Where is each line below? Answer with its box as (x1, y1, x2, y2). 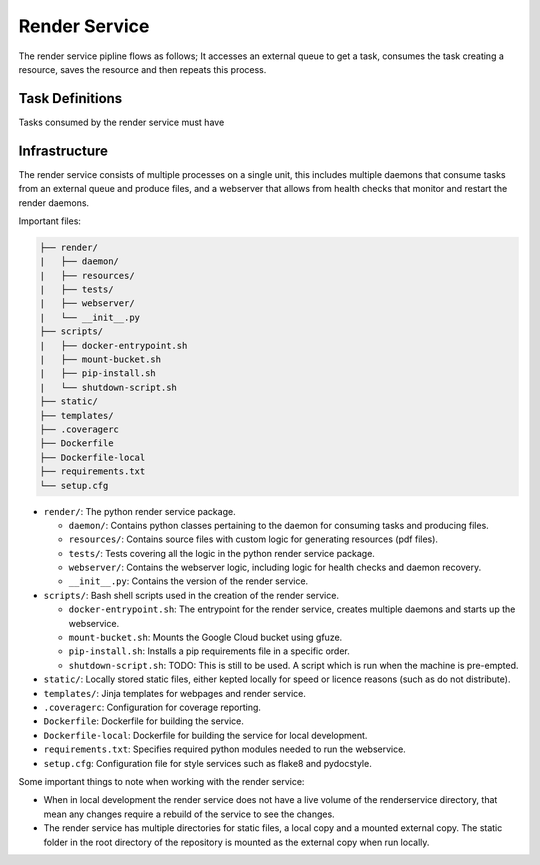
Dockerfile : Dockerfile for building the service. (43, 715, 245, 727)
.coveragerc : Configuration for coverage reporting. (43, 701, 262, 713)
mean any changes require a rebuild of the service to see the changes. (43, 808, 335, 820)
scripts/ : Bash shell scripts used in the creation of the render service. (43, 589, 340, 601)
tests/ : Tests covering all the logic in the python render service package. (68, 547, 375, 559)
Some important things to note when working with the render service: (18, 775, 305, 787)
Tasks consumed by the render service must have (18, 116, 225, 128)
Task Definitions (18, 90, 123, 107)
